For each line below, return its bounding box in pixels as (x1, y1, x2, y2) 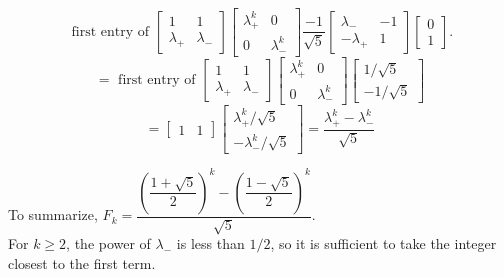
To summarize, (8, 204, 98, 225)
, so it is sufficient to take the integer (270, 233, 497, 254)
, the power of (66, 233, 151, 254)
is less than (176, 233, 245, 254)
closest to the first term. (8, 252, 156, 273)
